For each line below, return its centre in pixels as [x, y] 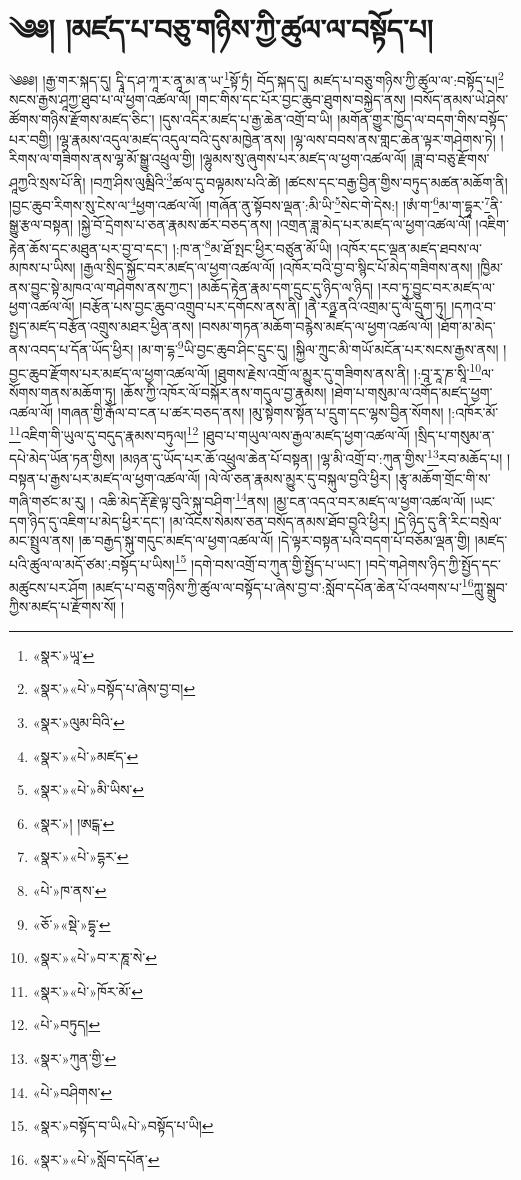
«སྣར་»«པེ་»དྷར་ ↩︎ [80, 856]
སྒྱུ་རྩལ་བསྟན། [41, 224]
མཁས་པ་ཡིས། [42, 267]
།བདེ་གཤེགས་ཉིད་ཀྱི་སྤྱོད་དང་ [433, 563]
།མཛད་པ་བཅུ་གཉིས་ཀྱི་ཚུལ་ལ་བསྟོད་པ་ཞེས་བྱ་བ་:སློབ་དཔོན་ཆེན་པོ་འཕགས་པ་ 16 [283, 585]
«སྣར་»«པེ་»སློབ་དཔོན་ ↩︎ [96, 1158]
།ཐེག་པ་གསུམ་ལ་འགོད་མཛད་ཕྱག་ [412, 391]
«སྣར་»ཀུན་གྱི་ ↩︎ [74, 1057]
